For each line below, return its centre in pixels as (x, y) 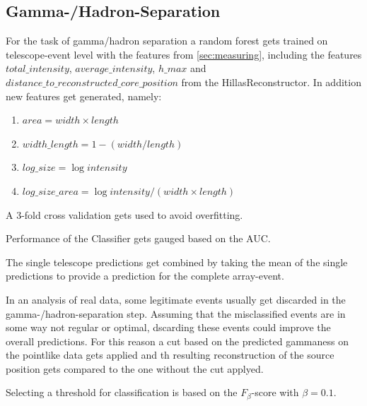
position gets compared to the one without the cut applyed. (135, 368)
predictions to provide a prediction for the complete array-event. (145, 276)
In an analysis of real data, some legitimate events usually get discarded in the (176, 299)
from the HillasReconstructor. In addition (271, 82)
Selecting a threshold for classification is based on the (122, 392)
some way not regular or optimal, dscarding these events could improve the (168, 327)
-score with (275, 392)
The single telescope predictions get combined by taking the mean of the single (177, 262)
